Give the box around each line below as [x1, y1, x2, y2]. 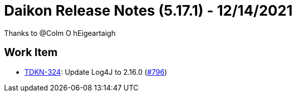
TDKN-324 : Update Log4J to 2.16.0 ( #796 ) [24, 67, 167, 76]
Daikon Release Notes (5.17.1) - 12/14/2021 [4, 2, 293, 19]
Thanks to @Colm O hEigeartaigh [4, 28, 116, 37]
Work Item [4, 46, 58, 59]
